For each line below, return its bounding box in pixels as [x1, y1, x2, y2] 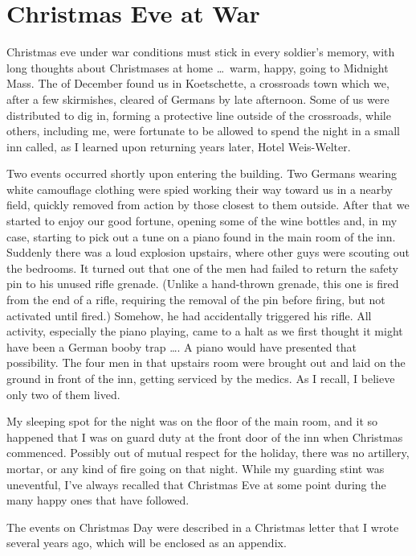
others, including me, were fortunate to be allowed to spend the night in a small [6, 122, 400, 139]
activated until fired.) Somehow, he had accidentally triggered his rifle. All [6, 307, 372, 323]
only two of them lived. [6, 385, 120, 402]
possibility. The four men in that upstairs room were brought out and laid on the [6, 354, 406, 371]
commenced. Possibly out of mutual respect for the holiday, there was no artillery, [6, 444, 410, 461]
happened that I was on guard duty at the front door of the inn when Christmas [6, 428, 403, 445]
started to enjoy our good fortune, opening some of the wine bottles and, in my [6, 212, 398, 229]
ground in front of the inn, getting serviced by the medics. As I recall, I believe [6, 370, 395, 386]
